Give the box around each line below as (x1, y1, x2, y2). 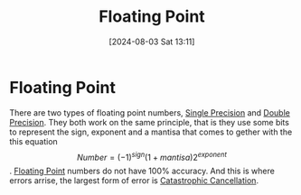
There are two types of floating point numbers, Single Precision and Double (9, 107, 291, 118)
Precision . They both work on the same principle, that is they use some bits (9, 116, 289, 127)
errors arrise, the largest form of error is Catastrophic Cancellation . (9, 175, 259, 186)
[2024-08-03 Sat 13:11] (108, 36, 195, 47)
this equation (9, 135, 59, 146)
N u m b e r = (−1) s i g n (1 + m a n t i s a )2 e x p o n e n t (76, 150, 228, 162)
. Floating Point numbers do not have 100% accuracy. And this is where (9, 165, 276, 177)
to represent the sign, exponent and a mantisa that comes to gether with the (9, 126, 293, 137)
